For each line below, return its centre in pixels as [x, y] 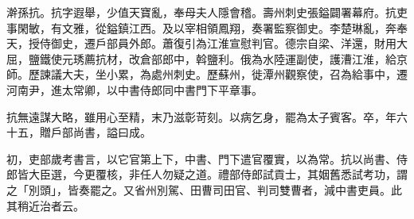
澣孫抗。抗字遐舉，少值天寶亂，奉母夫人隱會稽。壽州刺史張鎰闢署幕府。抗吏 [207, 12]
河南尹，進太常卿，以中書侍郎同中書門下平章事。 [135, 89]
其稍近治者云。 [45, 205]
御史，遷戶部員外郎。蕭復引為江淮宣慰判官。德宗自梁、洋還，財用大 [229, 43]
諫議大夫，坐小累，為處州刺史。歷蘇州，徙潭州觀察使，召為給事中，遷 [223, 74]
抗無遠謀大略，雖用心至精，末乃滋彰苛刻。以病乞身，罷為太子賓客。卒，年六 [207, 116]
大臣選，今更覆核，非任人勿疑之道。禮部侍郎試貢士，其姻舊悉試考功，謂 [218, 174]
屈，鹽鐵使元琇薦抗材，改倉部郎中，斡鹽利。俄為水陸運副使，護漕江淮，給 [201, 58]
